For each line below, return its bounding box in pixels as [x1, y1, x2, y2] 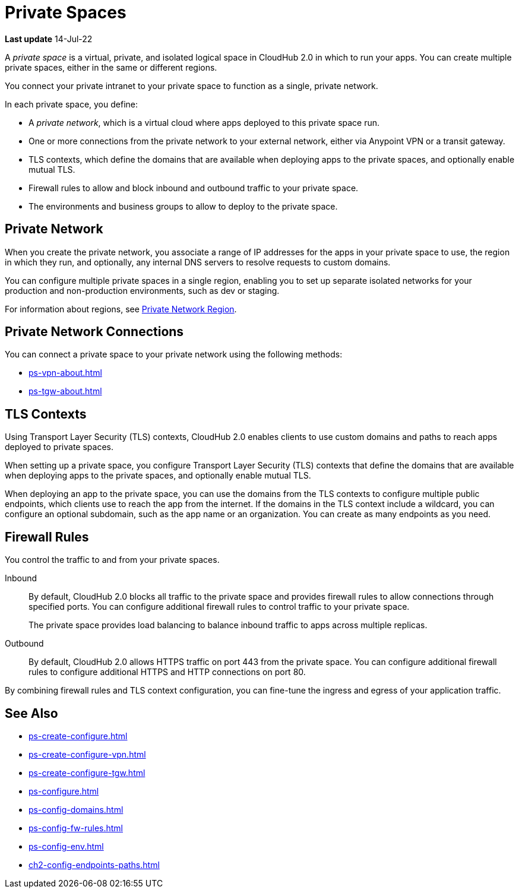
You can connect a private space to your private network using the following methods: [5, 349, 343, 360]
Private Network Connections [5, 324, 184, 340]
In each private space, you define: [5, 99, 138, 109]
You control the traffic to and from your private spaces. [5, 555, 220, 565]
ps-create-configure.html [29, 730, 128, 741]
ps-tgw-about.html [29, 386, 102, 397]
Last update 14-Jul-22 [5, 33, 93, 44]
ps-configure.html [29, 786, 99, 796]
